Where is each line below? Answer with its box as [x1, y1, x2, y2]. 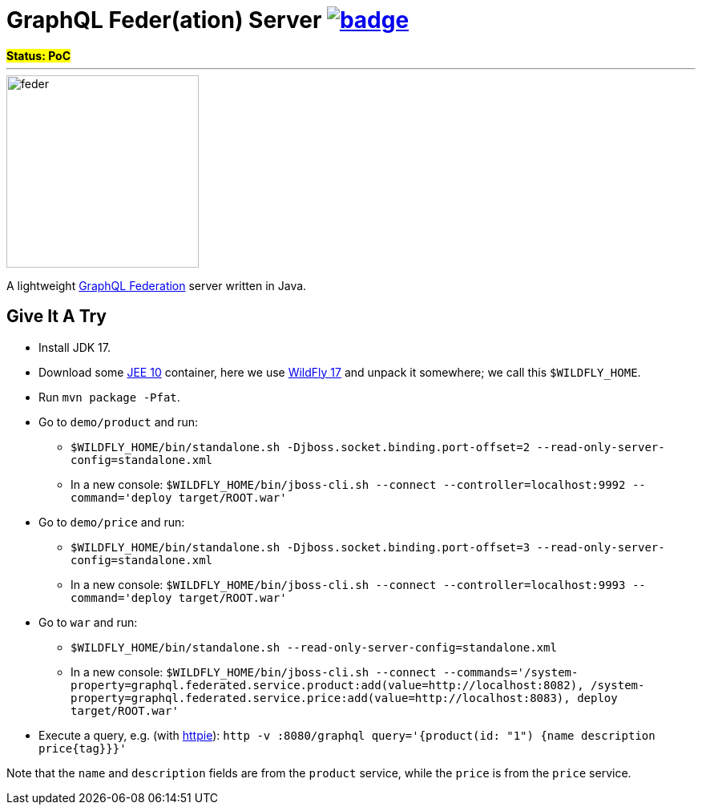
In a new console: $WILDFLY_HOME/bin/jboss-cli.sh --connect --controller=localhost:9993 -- [71, 577, 646, 591]
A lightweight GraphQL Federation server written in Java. [6, 278, 307, 293]
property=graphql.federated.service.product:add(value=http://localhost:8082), [71, 678, 584, 692]
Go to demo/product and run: [38, 414, 199, 429]
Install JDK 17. [38, 340, 111, 354]
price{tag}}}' [38, 741, 127, 755]
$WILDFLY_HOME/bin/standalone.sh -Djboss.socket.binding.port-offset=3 [71, 540, 531, 554]
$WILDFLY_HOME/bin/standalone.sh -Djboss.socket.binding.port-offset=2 [71, 440, 531, 454]
